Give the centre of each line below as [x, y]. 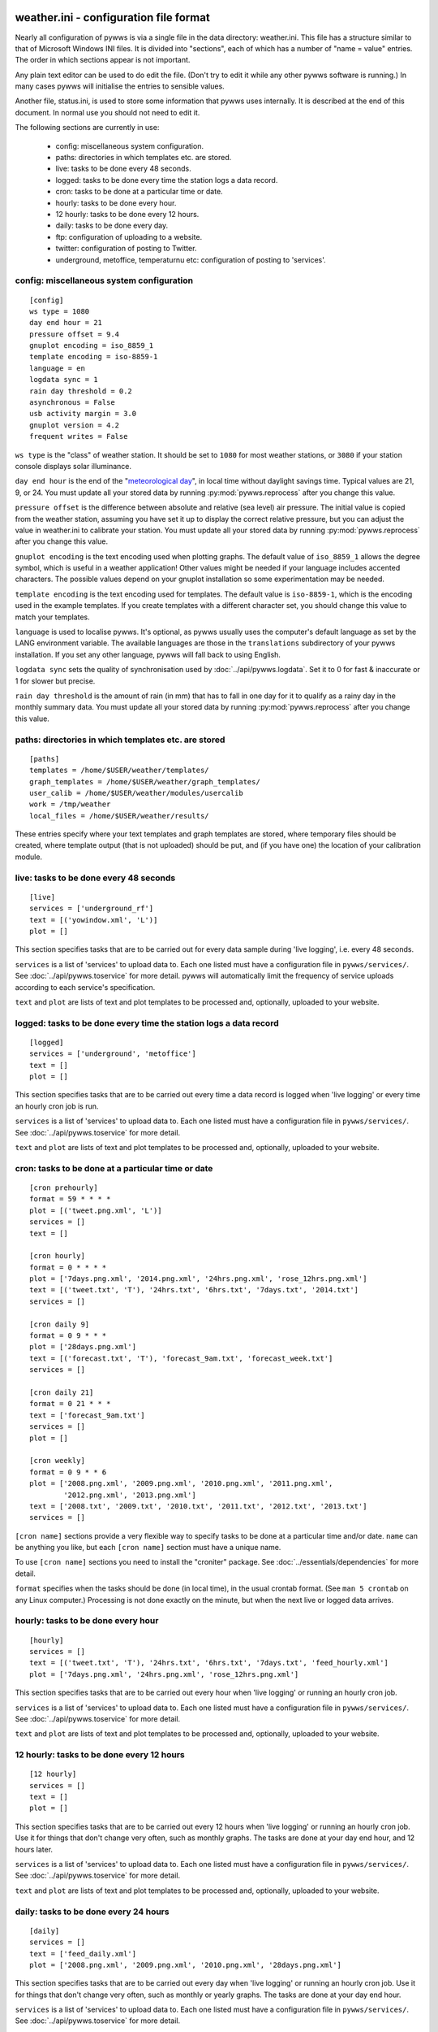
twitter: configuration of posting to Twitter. [126, 249]
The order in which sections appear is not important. [103, 60]
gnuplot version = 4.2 [75, 425]
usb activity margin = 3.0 [83, 414]
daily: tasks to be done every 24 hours [92, 1912]
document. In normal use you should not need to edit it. [107, 112]
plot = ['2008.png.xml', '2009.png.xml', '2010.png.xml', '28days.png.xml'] [186, 1965]
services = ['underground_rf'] [92, 909]
